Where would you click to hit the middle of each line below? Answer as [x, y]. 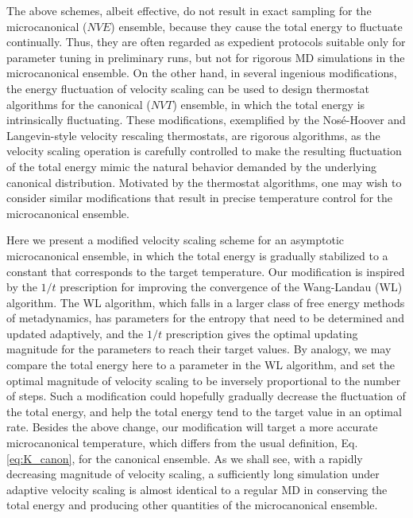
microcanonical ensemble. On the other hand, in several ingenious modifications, [202, 73]
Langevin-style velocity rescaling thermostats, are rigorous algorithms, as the [193, 135]
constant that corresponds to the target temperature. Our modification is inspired [206, 271]
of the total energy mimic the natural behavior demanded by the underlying [192, 166]
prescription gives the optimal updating [262, 333]
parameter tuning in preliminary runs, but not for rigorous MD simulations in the [206, 57]
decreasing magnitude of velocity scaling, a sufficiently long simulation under [193, 474]
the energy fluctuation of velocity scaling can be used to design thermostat [188, 88]
